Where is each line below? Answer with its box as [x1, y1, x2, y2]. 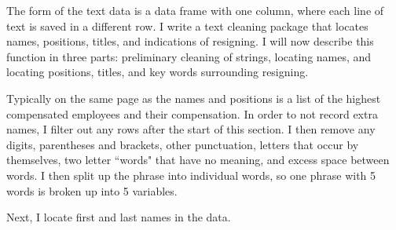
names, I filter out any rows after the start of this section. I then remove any [6, 121, 376, 137]
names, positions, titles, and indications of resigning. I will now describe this [6, 33, 374, 49]
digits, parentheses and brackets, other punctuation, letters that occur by [6, 136, 359, 152]
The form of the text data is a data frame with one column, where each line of [6, 2, 384, 18]
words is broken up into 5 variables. [6, 182, 178, 199]
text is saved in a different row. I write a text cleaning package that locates [6, 17, 368, 34]
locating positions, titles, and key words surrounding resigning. [6, 64, 309, 80]
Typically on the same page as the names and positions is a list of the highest [6, 89, 381, 106]
